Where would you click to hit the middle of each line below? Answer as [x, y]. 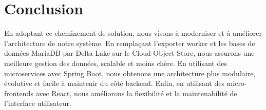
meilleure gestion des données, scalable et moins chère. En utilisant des [116, 63]
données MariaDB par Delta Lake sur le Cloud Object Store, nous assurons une [129, 53]
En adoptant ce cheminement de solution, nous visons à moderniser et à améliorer [133, 33]
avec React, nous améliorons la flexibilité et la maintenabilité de [136, 93]
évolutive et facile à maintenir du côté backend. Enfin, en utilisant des [114, 83]
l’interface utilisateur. [38, 103]
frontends [19, 93]
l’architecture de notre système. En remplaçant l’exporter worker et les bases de [130, 43]
